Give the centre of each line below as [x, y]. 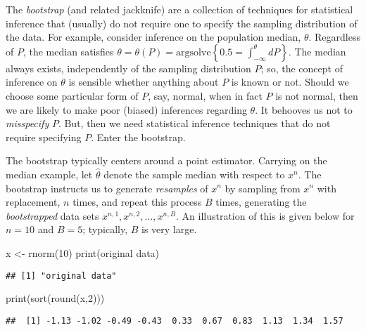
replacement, [33, 202]
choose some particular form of [72, 95]
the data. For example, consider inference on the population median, [153, 37]
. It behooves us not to [304, 109]
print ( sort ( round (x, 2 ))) [55, 298]
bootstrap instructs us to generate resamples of [107, 188]
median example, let [49, 174]
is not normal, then [317, 95]
